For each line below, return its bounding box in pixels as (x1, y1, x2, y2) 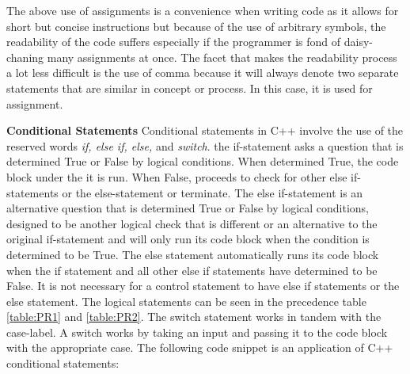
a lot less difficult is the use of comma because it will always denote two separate (6, 64, 399, 81)
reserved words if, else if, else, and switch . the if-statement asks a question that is (6, 137, 404, 154)
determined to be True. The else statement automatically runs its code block (6, 246, 379, 262)
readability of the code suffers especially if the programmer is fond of (6, 33, 341, 50)
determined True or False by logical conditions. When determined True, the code (6, 153, 399, 170)
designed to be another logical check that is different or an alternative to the (6, 215, 378, 231)
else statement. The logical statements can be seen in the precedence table (6, 292, 366, 309)
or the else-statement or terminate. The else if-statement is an (62, 184, 363, 200)
